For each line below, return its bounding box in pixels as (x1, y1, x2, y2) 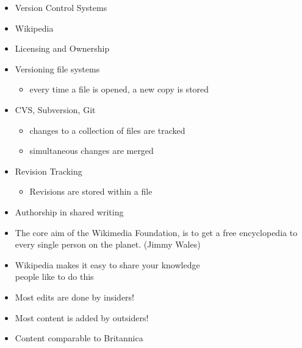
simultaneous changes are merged (29, 144, 154, 157)
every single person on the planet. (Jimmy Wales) (15, 238, 201, 251)
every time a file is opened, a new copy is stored (29, 83, 209, 96)
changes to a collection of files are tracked (29, 124, 185, 136)
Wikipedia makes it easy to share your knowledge (15, 258, 200, 271)
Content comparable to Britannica (15, 332, 143, 344)
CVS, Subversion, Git (15, 103, 96, 116)
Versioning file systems (15, 62, 100, 75)
